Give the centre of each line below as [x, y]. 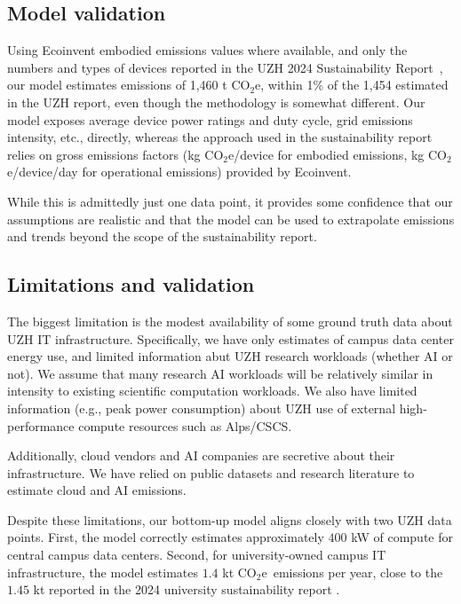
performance [41, 425]
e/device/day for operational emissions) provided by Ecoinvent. [179, 172]
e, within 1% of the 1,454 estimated [352, 85]
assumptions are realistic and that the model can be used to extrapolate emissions [231, 219]
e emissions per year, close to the [352, 572]
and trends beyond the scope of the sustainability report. [162, 236]
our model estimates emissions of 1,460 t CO [129, 85]
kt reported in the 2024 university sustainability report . [187, 589]
